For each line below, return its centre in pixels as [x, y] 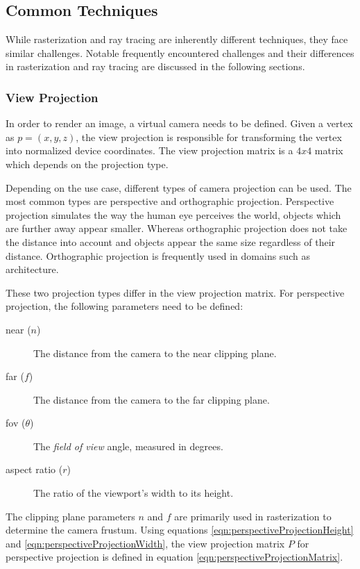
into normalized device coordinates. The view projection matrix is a [149, 150]
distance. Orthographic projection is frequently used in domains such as [158, 255]
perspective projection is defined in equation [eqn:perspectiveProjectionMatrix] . [174, 557]
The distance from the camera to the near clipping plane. [155, 353]
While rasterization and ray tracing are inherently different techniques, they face [177, 39]
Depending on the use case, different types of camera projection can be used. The [179, 187]
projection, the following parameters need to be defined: [125, 306]
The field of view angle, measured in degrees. [128, 446]
